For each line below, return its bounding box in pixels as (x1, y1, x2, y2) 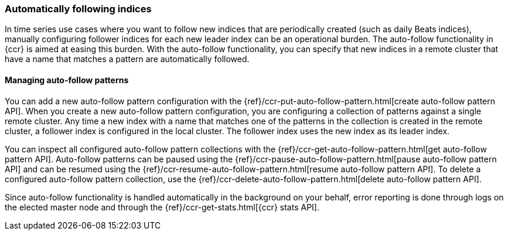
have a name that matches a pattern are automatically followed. (5, 54, 250, 64)
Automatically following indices (5, 3, 152, 15)
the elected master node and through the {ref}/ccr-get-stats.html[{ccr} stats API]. (5, 202, 319, 212)
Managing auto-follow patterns (5, 74, 129, 85)
